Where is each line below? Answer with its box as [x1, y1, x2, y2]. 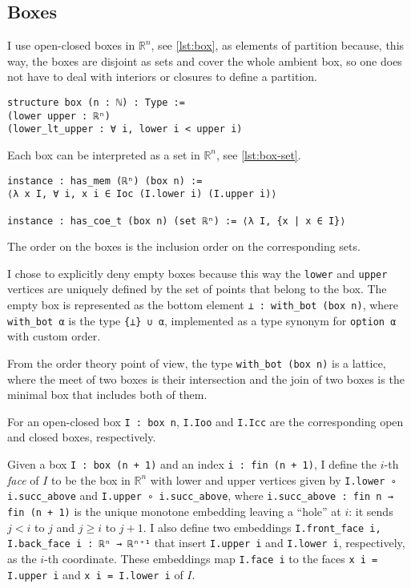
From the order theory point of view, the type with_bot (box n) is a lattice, [7, 354, 386, 371]
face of [7, 471, 39, 488]
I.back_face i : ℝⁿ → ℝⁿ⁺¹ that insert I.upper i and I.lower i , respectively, [7, 534, 405, 551]
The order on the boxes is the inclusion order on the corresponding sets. [7, 238, 361, 255]
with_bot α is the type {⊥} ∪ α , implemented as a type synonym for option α [7, 312, 397, 328]
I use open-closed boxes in [7, 37, 135, 54]
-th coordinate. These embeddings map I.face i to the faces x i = [44, 550, 378, 566]
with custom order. [7, 328, 101, 344]
